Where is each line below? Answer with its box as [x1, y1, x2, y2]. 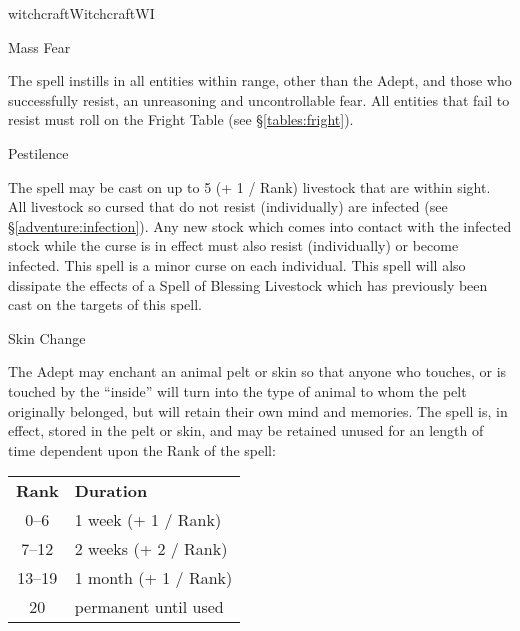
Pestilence [8, 142, 69, 163]
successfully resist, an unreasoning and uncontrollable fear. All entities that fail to [8, 89, 510, 110]
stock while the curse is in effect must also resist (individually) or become [8, 235, 459, 256]
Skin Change [8, 327, 86, 348]
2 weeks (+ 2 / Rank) [74, 537, 228, 561]
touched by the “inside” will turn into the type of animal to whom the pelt [8, 380, 467, 401]
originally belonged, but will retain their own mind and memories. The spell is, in [8, 400, 508, 421]
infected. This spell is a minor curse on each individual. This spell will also [8, 254, 466, 275]
